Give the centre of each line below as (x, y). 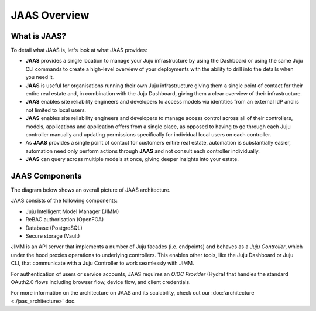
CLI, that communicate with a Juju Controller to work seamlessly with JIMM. (102, 263)
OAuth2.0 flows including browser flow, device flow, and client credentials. (101, 282)
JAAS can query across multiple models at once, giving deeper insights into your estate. (132, 159)
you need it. (40, 77)
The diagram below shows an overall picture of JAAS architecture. (91, 190)
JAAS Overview (50, 15)
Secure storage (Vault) (53, 236)
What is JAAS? (39, 36)
